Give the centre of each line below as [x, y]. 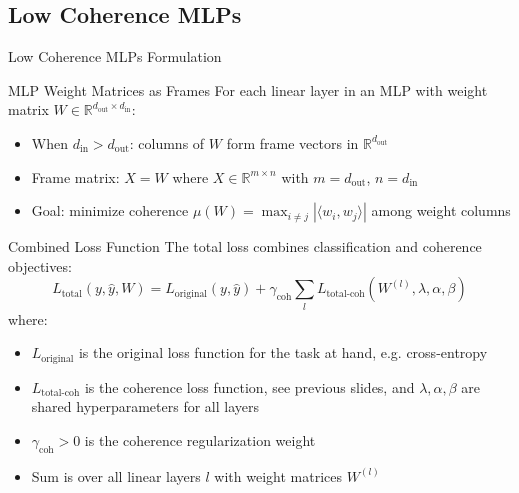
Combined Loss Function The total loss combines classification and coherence [245, 246]
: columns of [167, 142]
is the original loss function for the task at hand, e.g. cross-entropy [283, 352]
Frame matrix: [75, 176]
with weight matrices [278, 475]
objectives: [40, 265]
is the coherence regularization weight [200, 439]
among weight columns [441, 210]
